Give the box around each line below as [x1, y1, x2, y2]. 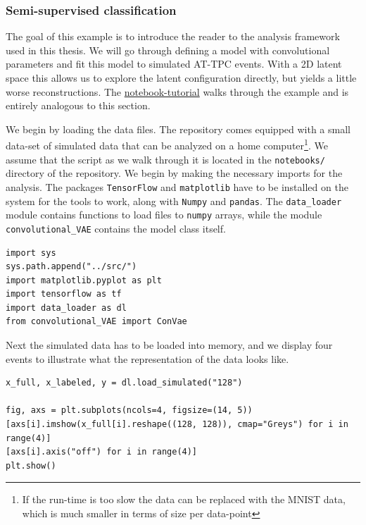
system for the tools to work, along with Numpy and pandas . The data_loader [6, 193, 342, 208]
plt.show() [6, 460, 56, 471]
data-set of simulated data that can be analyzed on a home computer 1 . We [6, 136, 328, 153]
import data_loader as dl [6, 302, 127, 313]
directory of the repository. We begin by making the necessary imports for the [6, 166, 343, 180]
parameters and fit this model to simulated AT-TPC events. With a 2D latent [6, 56, 342, 71]
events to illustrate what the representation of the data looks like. [6, 351, 289, 366]
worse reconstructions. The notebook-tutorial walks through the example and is [6, 84, 349, 99]
